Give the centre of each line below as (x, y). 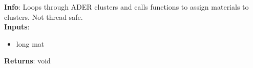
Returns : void (27, 61)
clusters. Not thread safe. (44, 16)
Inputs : (17, 27)
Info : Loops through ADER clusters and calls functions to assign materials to (126, 7)
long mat (30, 43)
